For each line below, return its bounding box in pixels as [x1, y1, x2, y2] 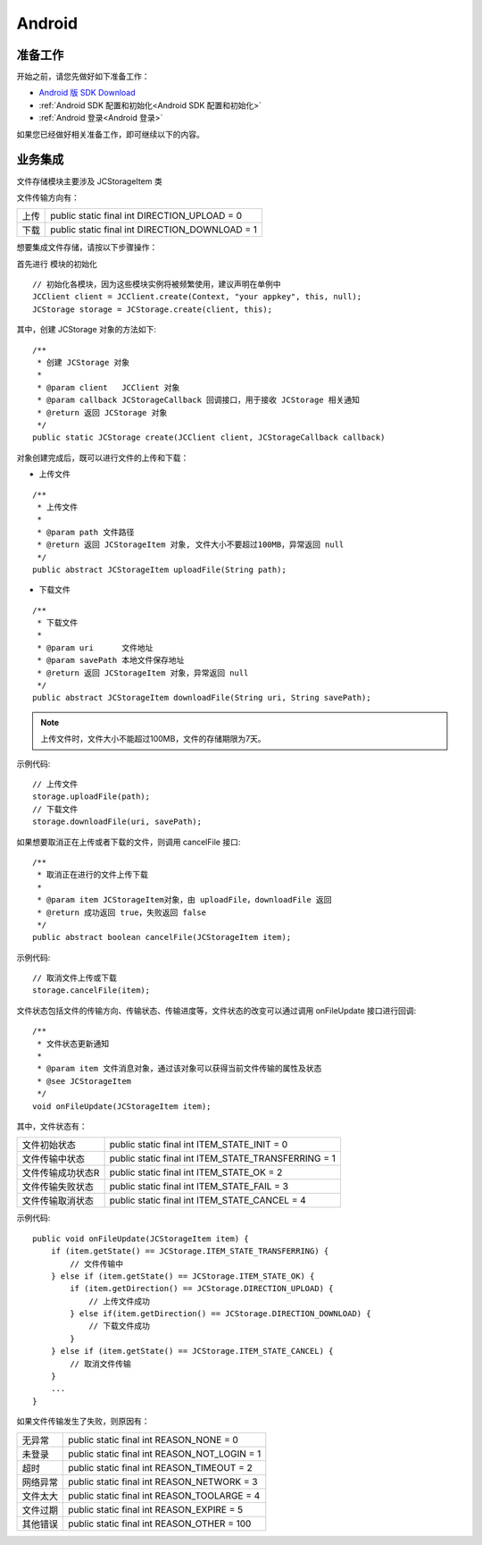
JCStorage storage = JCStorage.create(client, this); [32, 304, 272, 315]
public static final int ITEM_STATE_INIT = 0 [109, 1138, 288, 1151]
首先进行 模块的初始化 [16, 258, 97, 269]
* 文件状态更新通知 [37, 1038, 110, 1049]
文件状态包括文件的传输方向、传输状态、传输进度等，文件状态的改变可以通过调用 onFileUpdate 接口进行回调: [16, 1005, 417, 1016]
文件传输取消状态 [21, 1195, 94, 1207]
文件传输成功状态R [21, 1167, 100, 1180]
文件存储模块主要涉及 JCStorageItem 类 [16, 175, 162, 187]
